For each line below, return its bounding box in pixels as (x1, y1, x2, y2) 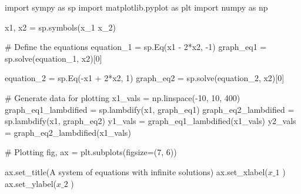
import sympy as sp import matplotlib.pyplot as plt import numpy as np (5, 1, 268, 13)
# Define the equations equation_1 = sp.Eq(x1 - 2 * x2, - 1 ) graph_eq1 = (5, 41, 267, 53)
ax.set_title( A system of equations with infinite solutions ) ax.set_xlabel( (5, 165, 268, 178)
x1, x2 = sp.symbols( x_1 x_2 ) (5, 21, 116, 33)
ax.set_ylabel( (5, 177, 56, 189)
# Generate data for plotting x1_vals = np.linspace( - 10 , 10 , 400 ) (5, 91, 240, 103)
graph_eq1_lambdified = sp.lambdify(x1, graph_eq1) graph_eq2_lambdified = (5, 103, 295, 115)
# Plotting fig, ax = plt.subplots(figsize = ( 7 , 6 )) (5, 146, 177, 158)
